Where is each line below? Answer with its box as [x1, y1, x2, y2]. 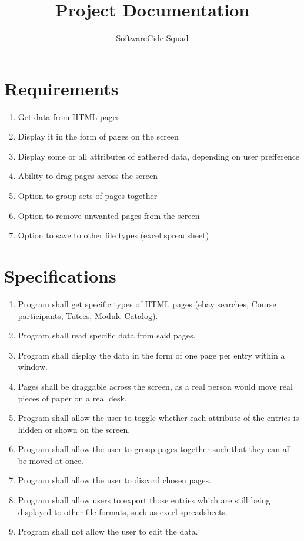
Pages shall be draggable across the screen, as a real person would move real [18, 380, 293, 392]
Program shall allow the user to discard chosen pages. [18, 474, 211, 486]
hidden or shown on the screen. [18, 423, 131, 435]
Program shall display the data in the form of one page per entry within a [18, 349, 285, 361]
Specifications [4, 264, 116, 287]
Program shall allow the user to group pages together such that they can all [18, 443, 292, 455]
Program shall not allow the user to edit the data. [18, 525, 198, 537]
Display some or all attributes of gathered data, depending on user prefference [18, 150, 300, 162]
